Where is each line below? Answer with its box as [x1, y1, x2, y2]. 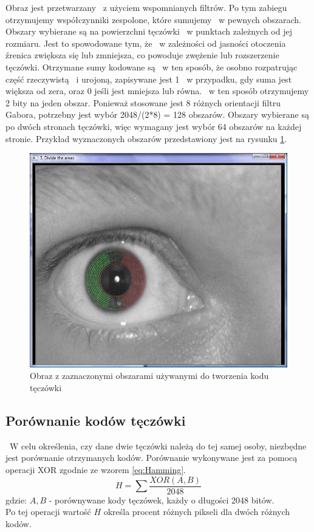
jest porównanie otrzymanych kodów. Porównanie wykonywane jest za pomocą [5, 451, 298, 464]
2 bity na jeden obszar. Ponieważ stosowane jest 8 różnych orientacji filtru [5, 96, 281, 109]
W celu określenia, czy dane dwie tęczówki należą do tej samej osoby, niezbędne [9, 439, 307, 452]
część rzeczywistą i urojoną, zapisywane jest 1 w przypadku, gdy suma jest [5, 72, 292, 85]
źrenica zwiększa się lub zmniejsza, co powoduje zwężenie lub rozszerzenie [5, 49, 279, 61]
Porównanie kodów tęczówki [5, 411, 186, 429]
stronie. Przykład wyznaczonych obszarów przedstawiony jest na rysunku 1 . [5, 132, 287, 145]
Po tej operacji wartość [5, 505, 91, 518]
